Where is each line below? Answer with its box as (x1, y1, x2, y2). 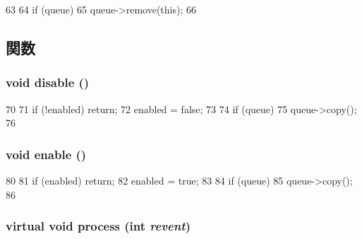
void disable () (6, 74, 90, 91)
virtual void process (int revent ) (6, 217, 191, 235)
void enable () (6, 145, 87, 163)
